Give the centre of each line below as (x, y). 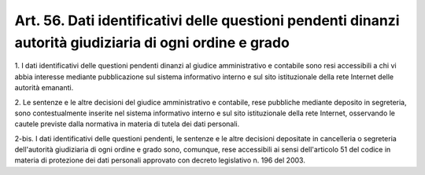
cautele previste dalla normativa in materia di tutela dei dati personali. (127, 124)
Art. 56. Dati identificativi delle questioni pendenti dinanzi (207, 20)
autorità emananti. (44, 88)
